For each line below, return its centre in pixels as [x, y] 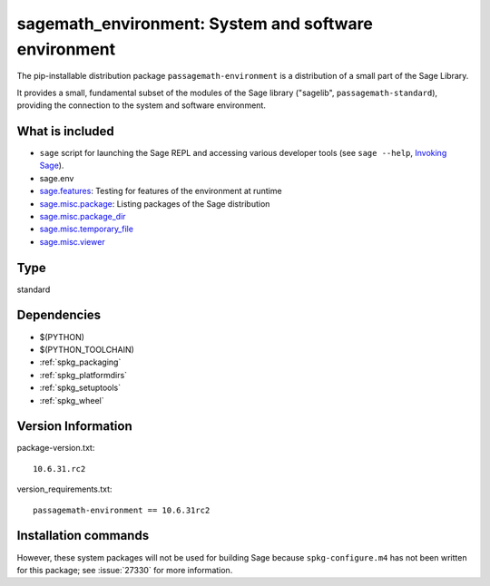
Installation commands [83, 536]
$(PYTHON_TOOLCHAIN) [87, 349]
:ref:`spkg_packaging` [80, 362]
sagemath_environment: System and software [195, 24]
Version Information [74, 426]
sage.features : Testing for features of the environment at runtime [161, 191]
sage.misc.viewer [72, 241]
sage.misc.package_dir [83, 216]
